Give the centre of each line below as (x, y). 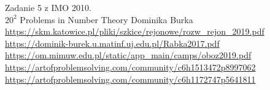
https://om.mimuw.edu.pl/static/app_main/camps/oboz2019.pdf (128, 55)
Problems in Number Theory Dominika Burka (106, 19)
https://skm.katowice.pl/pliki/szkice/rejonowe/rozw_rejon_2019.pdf (135, 31)
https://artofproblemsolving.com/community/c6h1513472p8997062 (130, 67)
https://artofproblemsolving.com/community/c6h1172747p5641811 (130, 79)
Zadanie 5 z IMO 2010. (48, 7)
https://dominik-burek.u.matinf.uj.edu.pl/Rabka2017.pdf (112, 43)
